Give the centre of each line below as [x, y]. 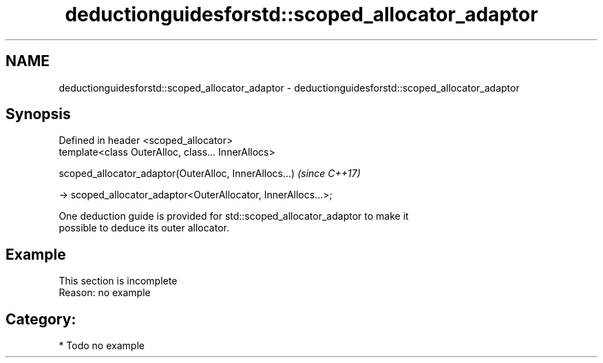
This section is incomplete [118, 281]
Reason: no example [105, 293]
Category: [41, 319]
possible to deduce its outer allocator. [144, 228]
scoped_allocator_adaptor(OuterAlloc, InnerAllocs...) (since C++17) [210, 174]
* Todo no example [102, 346]
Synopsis [38, 114]
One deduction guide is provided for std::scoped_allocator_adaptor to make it [234, 216]
